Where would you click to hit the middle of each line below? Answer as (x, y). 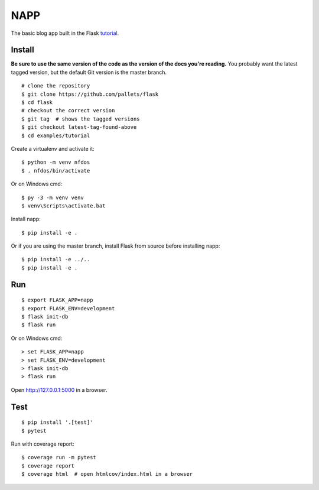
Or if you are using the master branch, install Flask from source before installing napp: (115, 246)
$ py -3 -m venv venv (53, 197)
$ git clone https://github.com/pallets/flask (90, 94)
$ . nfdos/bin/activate (56, 171)
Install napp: (26, 219)
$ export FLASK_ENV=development (68, 308)
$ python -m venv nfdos (56, 162)
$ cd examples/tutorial (56, 135)
